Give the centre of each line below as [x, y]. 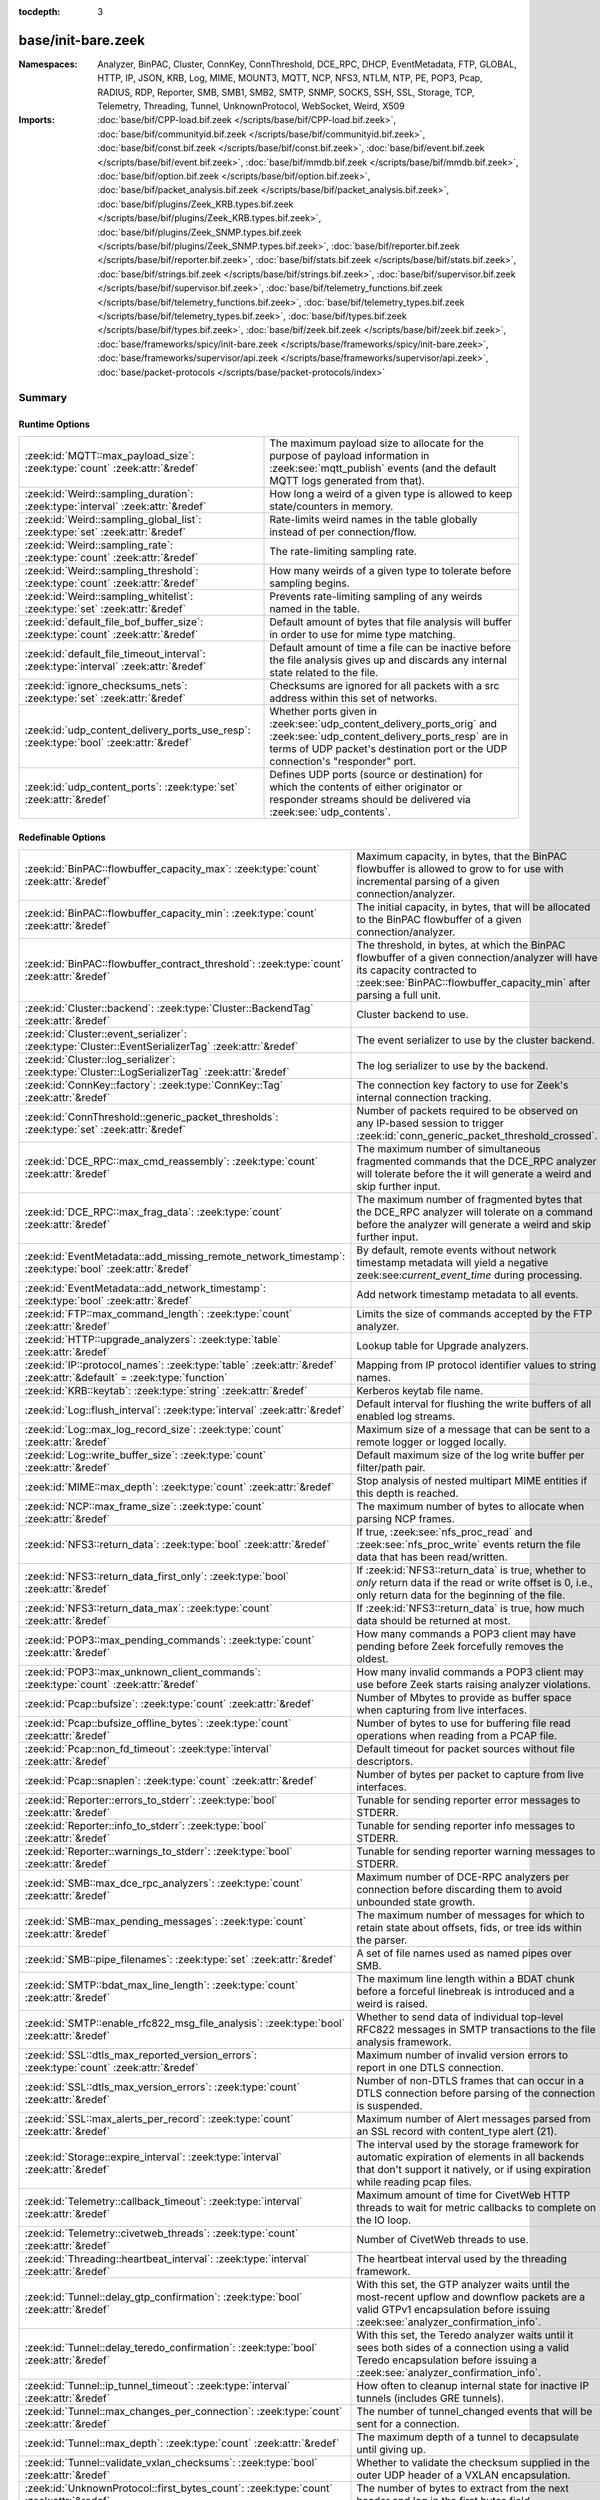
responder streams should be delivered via [370, 800]
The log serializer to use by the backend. [452, 1066]
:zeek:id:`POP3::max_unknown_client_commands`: [142, 1672]
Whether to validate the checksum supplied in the [473, 2463]
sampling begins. [309, 583]
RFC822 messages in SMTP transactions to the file [476, 2030]
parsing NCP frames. [405, 1519]
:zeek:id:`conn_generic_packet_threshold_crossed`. [477, 1136]
